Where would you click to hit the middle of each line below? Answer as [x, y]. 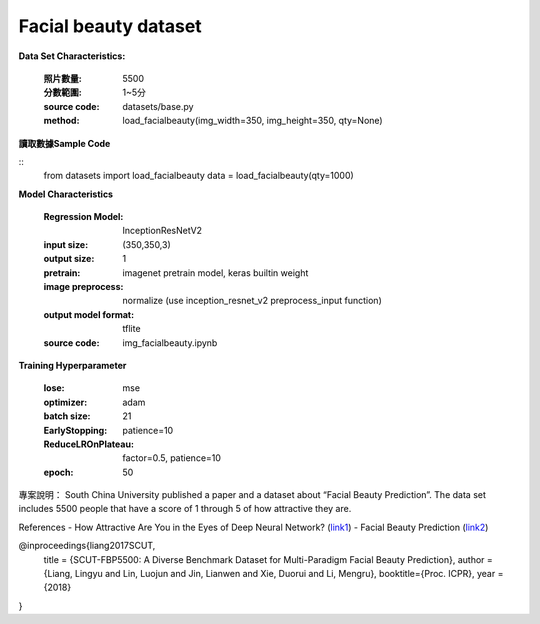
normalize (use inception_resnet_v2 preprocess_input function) [252, 301]
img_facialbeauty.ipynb [170, 342]
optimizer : [65, 402]
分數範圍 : [62, 92]
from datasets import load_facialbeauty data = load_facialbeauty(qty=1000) [198, 176]
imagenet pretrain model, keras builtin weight [215, 272]
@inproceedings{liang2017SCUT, [87, 546]
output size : [69, 259]
